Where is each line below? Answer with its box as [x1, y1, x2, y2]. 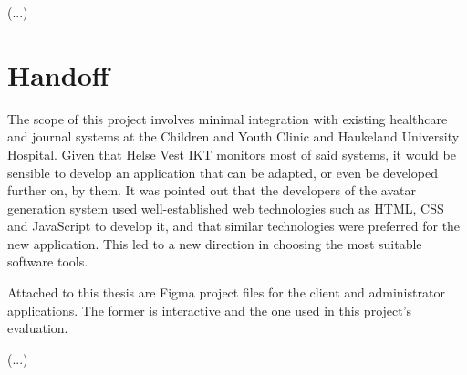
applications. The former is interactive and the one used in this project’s [7, 300, 412, 319]
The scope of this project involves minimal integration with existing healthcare [7, 109, 448, 128]
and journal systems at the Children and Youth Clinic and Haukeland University [7, 127, 460, 146]
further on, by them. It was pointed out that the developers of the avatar [7, 181, 416, 200]
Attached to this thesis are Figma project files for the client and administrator [7, 283, 445, 302]
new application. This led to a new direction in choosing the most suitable [7, 234, 422, 253]
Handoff [7, 56, 109, 93]
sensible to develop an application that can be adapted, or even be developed [7, 162, 438, 182]
